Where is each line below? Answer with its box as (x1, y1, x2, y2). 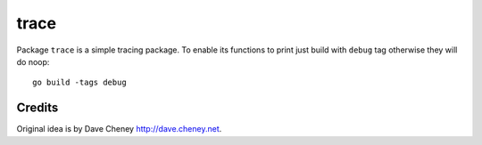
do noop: (16, 56, 50, 67)
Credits (16, 101, 59, 116)
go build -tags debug (32, 77, 127, 88)
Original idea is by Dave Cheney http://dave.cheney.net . (16, 124, 222, 134)
